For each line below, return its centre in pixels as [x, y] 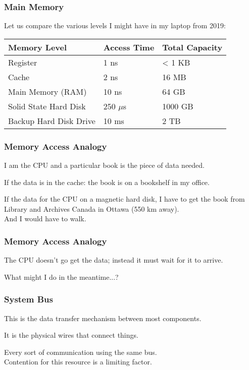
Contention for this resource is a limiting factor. [78, 362]
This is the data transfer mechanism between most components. [103, 318]
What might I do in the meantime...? [61, 276]
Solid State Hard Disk [47, 106]
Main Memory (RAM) [47, 91]
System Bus [29, 299]
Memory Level [38, 47]
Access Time [129, 47]
